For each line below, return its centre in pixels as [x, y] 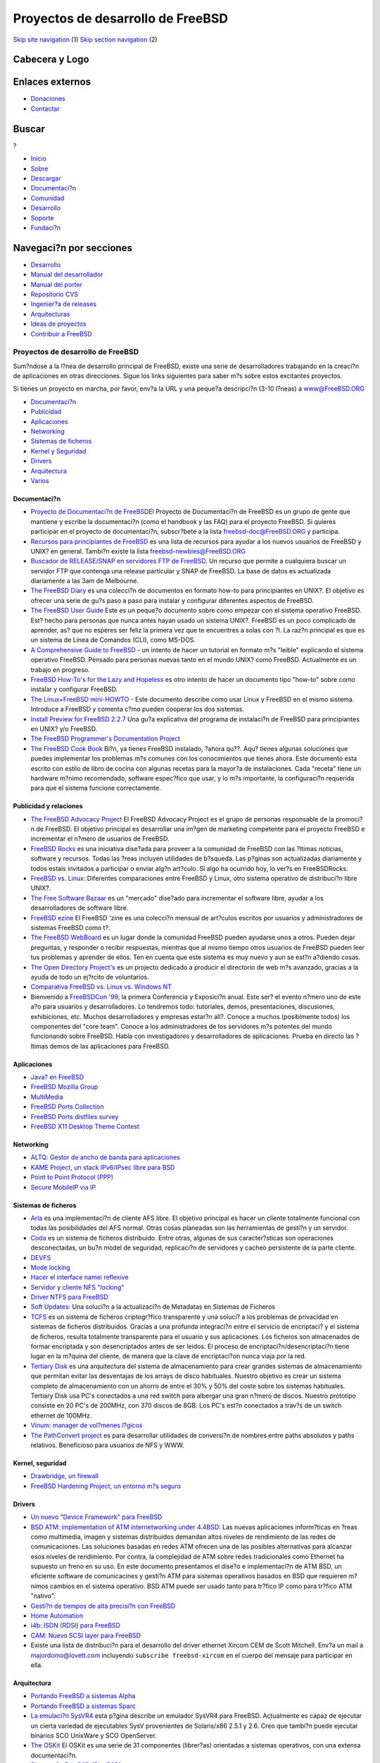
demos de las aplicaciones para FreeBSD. [110, 1046]
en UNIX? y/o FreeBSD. [64, 728]
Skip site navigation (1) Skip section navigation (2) [85, 39]
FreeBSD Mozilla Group [64, 1087]
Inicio [39, 159]
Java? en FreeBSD [57, 1077]
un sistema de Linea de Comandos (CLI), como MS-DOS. [113, 640]
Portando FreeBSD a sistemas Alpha [83, 1696]
